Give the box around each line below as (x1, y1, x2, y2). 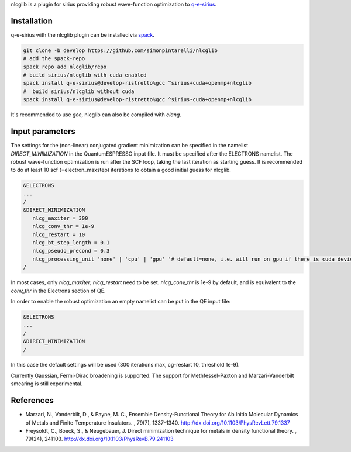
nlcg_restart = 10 (32, 231, 85, 238)
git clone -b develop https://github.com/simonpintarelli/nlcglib (23, 47, 218, 54)
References (11, 395, 54, 406)
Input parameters (11, 126, 76, 137)
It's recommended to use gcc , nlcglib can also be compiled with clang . (11, 111, 181, 118)
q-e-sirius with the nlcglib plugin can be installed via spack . (11, 31, 155, 38)
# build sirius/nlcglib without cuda (23, 88, 135, 95)
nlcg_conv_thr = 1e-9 (32, 223, 95, 230)
